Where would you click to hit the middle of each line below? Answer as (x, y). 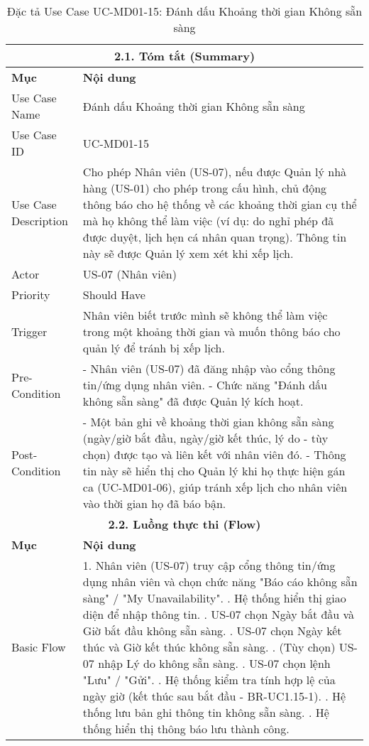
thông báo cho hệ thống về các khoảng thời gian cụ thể (220, 204)
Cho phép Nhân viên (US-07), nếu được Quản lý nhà (215, 172)
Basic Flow (39, 647)
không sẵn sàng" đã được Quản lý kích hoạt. (193, 401)
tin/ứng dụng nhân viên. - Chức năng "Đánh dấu (205, 385)
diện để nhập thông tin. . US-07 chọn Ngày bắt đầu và (219, 614)
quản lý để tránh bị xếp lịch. (154, 348)
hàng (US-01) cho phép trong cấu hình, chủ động (205, 188)
